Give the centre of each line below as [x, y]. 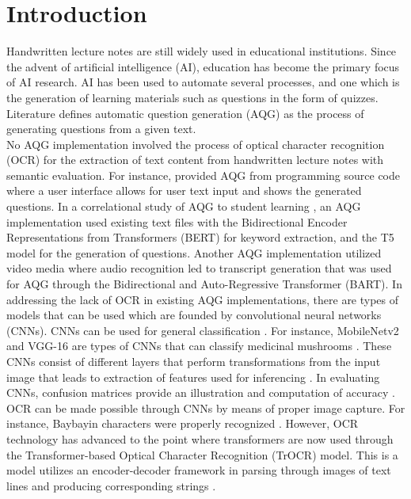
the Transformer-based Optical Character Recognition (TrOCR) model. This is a [202, 454]
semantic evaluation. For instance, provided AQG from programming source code [203, 175]
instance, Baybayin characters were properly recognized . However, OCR [183, 423]
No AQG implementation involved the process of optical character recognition [196, 144]
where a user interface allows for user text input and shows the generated [184, 190]
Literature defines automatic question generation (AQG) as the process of [185, 113]
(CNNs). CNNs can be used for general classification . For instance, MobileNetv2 [203, 330]
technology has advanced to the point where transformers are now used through [200, 438]
